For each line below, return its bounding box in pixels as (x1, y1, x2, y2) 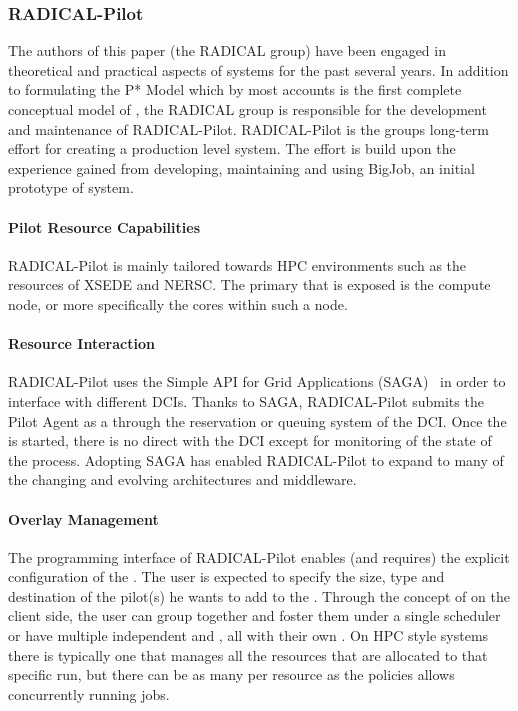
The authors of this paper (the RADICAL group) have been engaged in (8, 40, 446, 61)
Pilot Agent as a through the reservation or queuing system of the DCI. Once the (8, 410, 507, 431)
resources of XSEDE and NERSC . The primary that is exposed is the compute (8, 274, 491, 295)
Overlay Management (8, 508, 159, 529)
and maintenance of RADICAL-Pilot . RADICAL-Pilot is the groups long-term (8, 118, 489, 139)
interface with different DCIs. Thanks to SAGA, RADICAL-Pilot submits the (8, 390, 484, 411)
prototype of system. (8, 177, 134, 198)
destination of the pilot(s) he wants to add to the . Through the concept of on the (8, 585, 510, 606)
